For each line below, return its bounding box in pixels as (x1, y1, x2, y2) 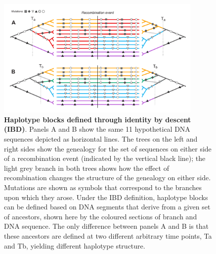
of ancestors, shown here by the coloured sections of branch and (4, 211, 197, 221)
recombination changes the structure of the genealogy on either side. (4, 172, 211, 183)
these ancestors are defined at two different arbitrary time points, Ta (4, 230, 212, 241)
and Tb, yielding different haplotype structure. (4, 240, 145, 251)
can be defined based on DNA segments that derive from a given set (4, 202, 211, 212)
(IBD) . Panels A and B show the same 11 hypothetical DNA (4, 124, 190, 134)
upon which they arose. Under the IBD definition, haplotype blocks (4, 192, 208, 202)
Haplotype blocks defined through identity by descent (4, 114, 191, 124)
